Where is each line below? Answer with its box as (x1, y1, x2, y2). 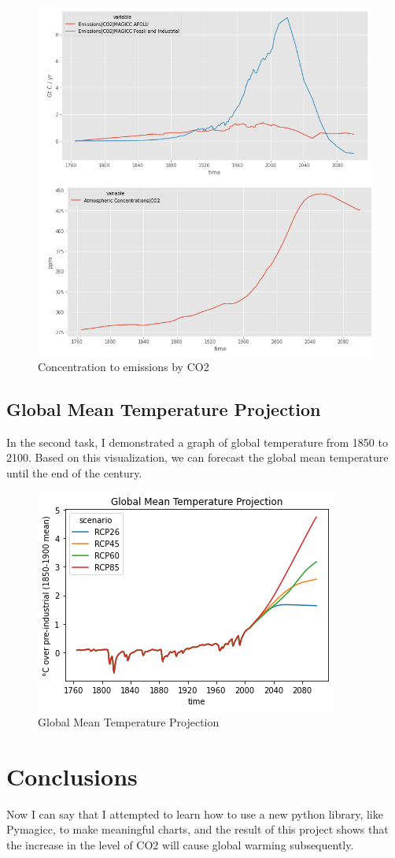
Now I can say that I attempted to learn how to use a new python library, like (6, 805, 383, 822)
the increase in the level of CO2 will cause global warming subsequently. (6, 836, 354, 852)
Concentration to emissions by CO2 (38, 358, 209, 374)
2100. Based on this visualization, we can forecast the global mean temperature (6, 449, 389, 466)
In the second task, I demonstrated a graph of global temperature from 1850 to (6, 433, 388, 450)
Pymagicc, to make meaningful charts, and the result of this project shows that (6, 821, 389, 838)
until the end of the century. (6, 464, 142, 481)
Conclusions (6, 760, 138, 792)
